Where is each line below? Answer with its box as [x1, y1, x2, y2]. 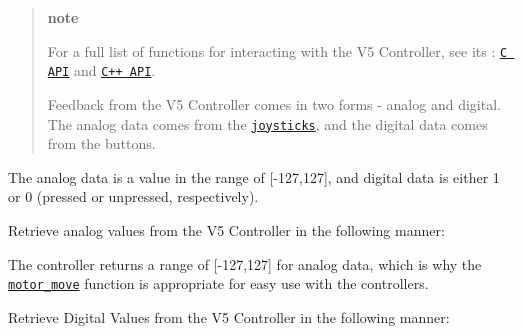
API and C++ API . [47, 60, 156, 81]
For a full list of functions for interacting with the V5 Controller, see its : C [47, 40, 508, 61]
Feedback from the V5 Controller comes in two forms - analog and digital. [47, 93, 501, 114]
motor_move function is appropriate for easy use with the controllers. [8, 273, 429, 294]
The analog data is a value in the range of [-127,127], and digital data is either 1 [8, 166, 500, 187]
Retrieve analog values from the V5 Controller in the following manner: [8, 219, 445, 240]
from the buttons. [47, 133, 156, 154]
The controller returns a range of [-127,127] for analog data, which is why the [8, 253, 482, 274]
